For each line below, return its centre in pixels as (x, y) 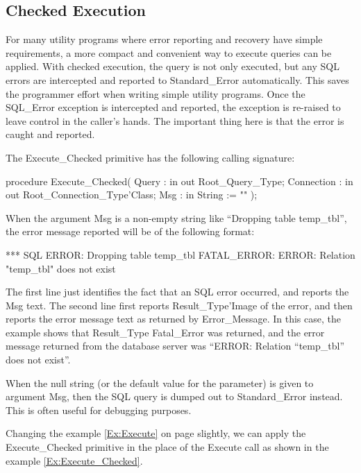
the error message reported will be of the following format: (130, 231)
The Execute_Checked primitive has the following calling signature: (150, 157)
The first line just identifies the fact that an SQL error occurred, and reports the (177, 292)
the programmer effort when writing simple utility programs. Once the (156, 93)
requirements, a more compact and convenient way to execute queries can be (169, 52)
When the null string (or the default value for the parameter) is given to (160, 382)
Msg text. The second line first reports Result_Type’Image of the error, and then (179, 305)
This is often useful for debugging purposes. (99, 410)
